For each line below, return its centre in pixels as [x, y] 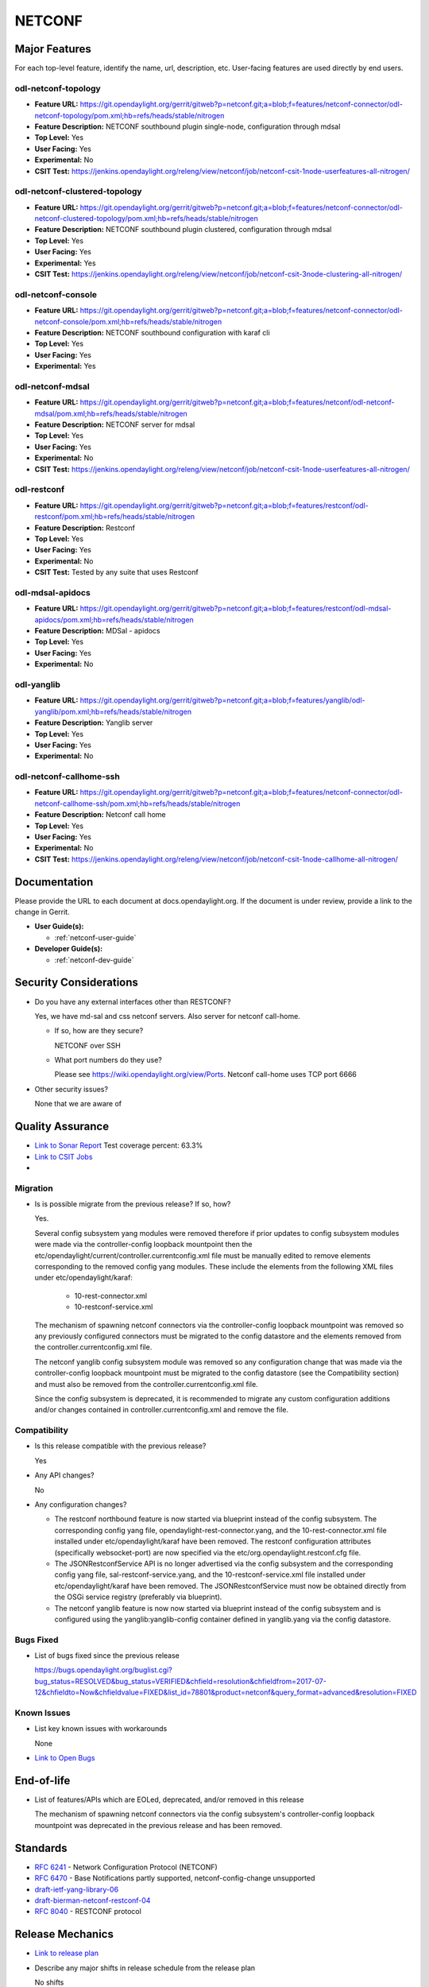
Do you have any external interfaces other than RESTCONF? [133, 1001]
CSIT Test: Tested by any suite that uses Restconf [116, 572]
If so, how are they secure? [99, 1031]
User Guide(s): [59, 927]
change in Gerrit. [43, 912]
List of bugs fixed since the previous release [107, 1656]
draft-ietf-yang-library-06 [77, 1889]
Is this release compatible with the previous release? [120, 1446]
